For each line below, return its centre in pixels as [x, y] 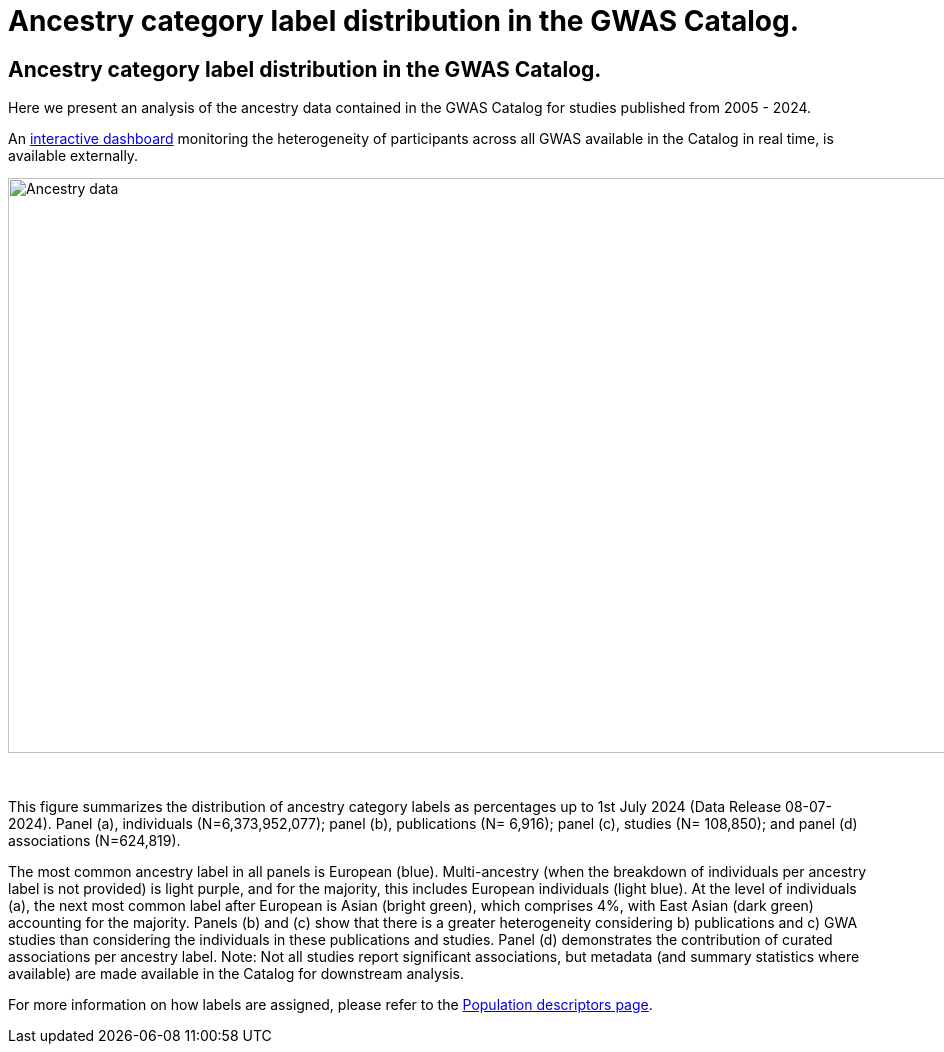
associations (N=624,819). [94, 841]
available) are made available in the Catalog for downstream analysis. [236, 974]
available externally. [73, 156]
